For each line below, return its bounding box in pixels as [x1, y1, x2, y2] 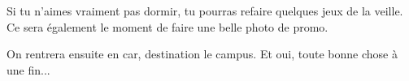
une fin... [7, 61, 50, 78]
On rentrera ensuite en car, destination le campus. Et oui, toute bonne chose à [7, 45, 398, 62]
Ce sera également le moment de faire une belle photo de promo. [7, 18, 329, 35]
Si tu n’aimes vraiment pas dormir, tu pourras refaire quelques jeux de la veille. [7, 2, 403, 19]
